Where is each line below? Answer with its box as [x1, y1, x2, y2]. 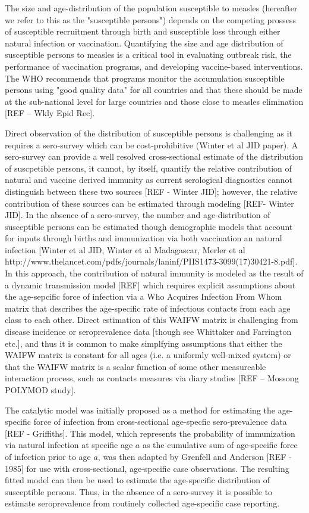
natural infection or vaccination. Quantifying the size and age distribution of [5, 36, 283, 49]
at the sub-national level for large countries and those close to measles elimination [5, 95, 304, 107]
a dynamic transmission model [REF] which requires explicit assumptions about [5, 278, 296, 291]
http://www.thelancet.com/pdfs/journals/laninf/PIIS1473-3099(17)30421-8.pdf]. [5, 255, 298, 268]
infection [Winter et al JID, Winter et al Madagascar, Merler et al [5, 243, 245, 256]
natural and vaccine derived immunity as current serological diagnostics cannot [5, 173, 292, 186]
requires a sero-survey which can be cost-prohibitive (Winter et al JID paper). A [5, 138, 298, 151]
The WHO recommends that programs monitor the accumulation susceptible [5, 71, 285, 84]
